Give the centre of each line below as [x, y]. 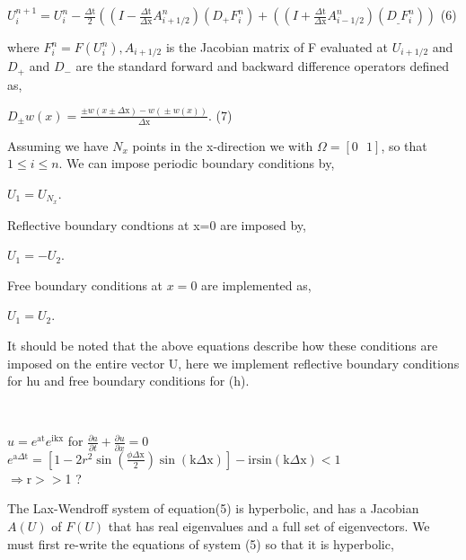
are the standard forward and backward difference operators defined [263, 66]
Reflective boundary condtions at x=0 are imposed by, [157, 224]
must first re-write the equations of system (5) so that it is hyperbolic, [201, 543]
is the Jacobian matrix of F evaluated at [277, 47]
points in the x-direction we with [223, 145]
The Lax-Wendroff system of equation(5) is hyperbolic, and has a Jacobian [213, 508]
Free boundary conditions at [85, 284]
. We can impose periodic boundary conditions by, [197, 163]
